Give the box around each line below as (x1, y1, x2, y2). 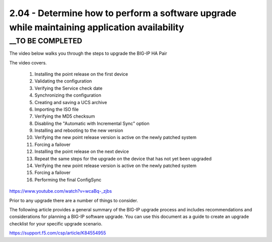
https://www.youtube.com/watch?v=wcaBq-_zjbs (9, 188, 112, 194)
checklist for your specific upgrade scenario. (9, 220, 103, 226)
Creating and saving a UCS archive (34, 99, 107, 105)
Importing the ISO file (34, 106, 79, 112)
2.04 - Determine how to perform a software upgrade (9, 8, 237, 19)
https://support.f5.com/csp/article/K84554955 (9, 230, 106, 236)
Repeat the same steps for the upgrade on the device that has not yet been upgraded (34, 155, 212, 162)
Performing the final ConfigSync (34, 177, 102, 183)
